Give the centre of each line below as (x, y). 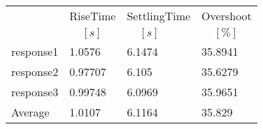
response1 (35, 51)
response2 (35, 71)
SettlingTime (159, 16)
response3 (35, 92)
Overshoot (227, 16)
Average (30, 112)
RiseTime (93, 16)
